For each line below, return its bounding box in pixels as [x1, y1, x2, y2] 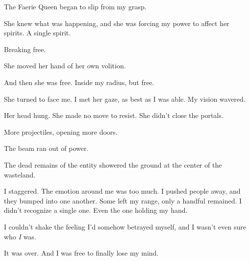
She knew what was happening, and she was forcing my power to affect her [4, 18, 229, 28]
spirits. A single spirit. [4, 28, 71, 38]
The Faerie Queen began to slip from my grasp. [4, 1, 147, 11]
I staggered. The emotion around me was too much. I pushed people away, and [4, 186, 241, 196]
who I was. [4, 231, 36, 241]
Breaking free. [4, 44, 46, 54]
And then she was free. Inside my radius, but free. [4, 77, 154, 87]
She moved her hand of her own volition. [4, 60, 126, 71]
